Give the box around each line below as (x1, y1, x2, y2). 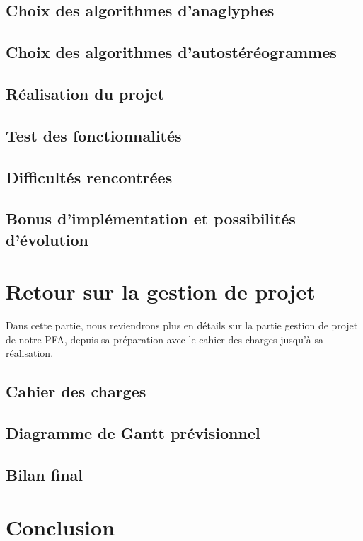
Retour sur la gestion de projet (6, 277, 316, 306)
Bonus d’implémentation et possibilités (6, 207, 296, 229)
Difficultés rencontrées (6, 166, 173, 188)
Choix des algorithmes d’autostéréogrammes (6, 41, 337, 63)
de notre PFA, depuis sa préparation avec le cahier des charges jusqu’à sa (6, 331, 324, 346)
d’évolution (6, 228, 89, 250)
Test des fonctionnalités (6, 124, 182, 146)
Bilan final (6, 463, 83, 485)
